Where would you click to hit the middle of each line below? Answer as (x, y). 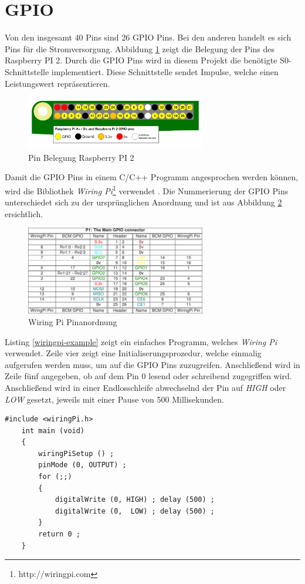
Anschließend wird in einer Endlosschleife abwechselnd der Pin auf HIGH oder (145, 387)
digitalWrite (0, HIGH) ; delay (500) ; (135, 500)
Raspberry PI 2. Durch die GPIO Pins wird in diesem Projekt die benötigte (141, 60)
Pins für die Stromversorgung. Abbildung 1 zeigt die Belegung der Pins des (140, 48)
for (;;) (55, 477)
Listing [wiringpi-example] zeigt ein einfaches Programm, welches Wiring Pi (141, 341)
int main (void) (53, 431)
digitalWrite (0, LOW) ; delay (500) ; (135, 511)
